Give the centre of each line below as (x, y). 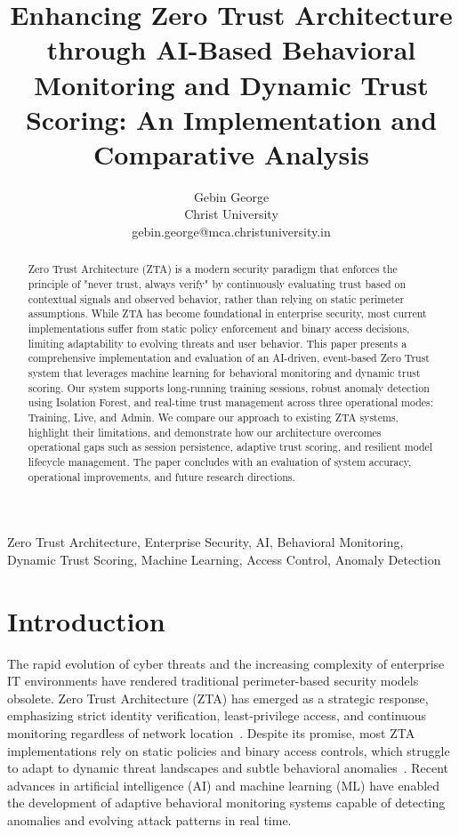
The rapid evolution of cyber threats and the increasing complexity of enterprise (226, 663)
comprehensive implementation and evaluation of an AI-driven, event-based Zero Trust (229, 358)
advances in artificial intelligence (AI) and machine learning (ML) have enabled (224, 785)
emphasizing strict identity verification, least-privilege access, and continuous (217, 715)
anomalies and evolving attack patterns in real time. (149, 819)
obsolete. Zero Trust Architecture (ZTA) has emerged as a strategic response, (218, 698)
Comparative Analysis (231, 153)
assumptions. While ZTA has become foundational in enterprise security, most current (227, 313)
